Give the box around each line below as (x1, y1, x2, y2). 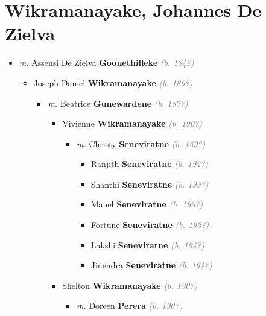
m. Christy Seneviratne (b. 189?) (76, 137, 206, 150)
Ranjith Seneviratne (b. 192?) (90, 157, 209, 170)
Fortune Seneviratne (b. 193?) (90, 218, 209, 231)
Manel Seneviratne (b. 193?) (90, 198, 203, 210)
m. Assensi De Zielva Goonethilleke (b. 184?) (19, 56, 194, 69)
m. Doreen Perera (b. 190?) (76, 299, 183, 312)
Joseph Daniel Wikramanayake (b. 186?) (33, 76, 193, 89)
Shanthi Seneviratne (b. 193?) (90, 177, 209, 190)
